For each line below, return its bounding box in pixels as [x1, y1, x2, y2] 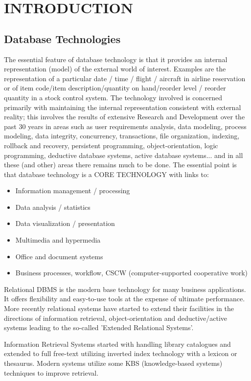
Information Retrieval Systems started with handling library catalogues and [4, 338, 231, 349]
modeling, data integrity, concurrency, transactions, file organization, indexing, [4, 131, 240, 141]
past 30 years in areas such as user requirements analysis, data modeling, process [4, 121, 247, 131]
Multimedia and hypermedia [15, 235, 101, 245]
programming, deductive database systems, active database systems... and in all [4, 150, 243, 160]
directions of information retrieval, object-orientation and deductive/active [4, 313, 228, 323]
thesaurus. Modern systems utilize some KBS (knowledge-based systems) [4, 358, 223, 368]
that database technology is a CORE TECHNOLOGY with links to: [4, 169, 209, 179]
